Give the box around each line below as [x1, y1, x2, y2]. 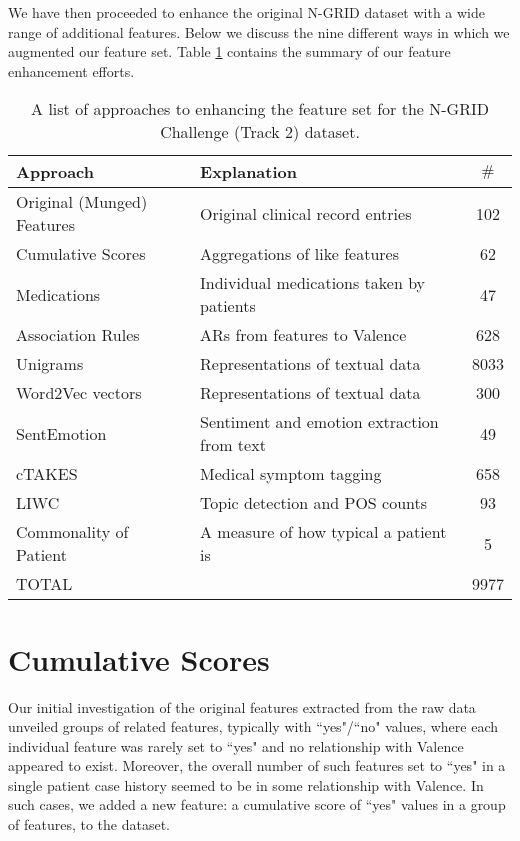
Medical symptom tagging [200, 462, 382, 486]
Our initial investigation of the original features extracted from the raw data [8, 696, 476, 717]
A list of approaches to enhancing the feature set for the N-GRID [31, 97, 489, 121]
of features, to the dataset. [8, 814, 170, 835]
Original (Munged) [16, 190, 148, 214]
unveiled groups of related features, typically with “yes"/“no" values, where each [8, 716, 499, 737]
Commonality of [16, 520, 129, 544]
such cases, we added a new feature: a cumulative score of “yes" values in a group [8, 794, 506, 815]
